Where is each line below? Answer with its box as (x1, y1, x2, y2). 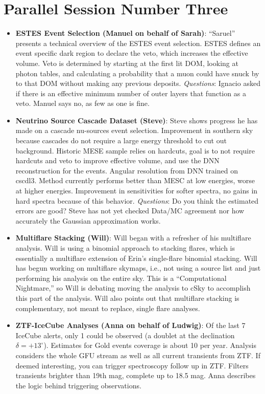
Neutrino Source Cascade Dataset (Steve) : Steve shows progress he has (15, 115, 258, 125)
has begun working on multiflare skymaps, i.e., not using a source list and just (15, 262, 261, 273)
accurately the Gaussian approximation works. (15, 215, 161, 226)
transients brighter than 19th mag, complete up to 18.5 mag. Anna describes (15, 370, 256, 381)
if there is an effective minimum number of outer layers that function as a (15, 87, 246, 98)
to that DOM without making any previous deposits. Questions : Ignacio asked (15, 78, 260, 89)
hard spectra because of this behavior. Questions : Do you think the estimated (15, 195, 259, 206)
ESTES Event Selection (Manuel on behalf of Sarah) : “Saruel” (15, 28, 235, 38)
